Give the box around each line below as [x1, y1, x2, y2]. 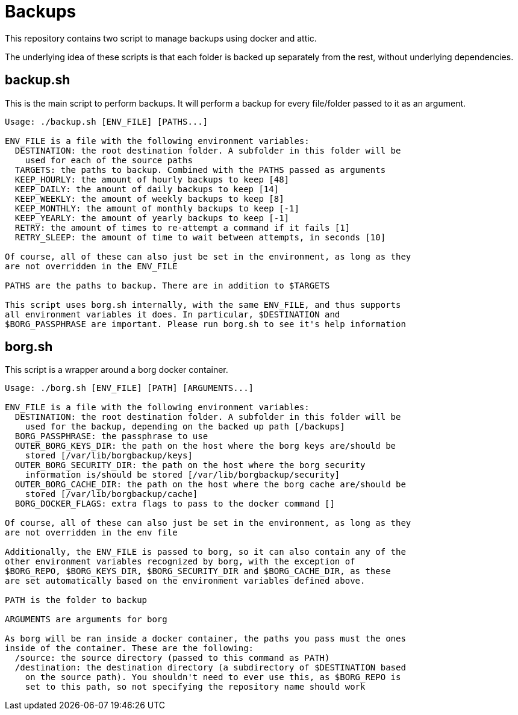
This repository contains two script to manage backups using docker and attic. [5, 33, 317, 43]
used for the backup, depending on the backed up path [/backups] [25, 422, 345, 432]
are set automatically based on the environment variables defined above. [5, 576, 366, 586]
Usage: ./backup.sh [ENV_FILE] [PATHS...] [5, 116, 208, 126]
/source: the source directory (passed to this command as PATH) [14, 653, 330, 663]
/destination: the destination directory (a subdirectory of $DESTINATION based [14, 663, 406, 673]
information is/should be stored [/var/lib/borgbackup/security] [25, 470, 340, 480]
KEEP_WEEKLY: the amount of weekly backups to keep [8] [14, 193, 284, 204]
